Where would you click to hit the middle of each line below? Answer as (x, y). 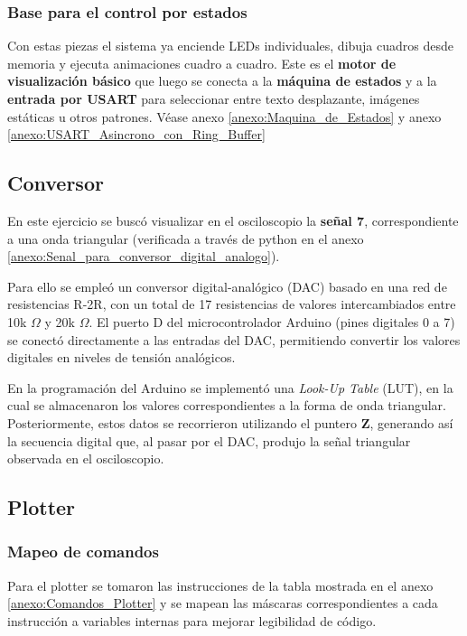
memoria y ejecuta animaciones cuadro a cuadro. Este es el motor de (202, 63)
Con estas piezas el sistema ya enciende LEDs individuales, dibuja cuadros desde (231, 46)
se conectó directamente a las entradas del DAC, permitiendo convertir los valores (234, 339)
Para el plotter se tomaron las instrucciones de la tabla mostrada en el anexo (220, 585)
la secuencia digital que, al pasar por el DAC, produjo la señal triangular (209, 440)
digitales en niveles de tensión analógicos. (121, 357)
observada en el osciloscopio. (86, 458)
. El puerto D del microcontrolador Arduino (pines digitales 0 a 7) (272, 321)
